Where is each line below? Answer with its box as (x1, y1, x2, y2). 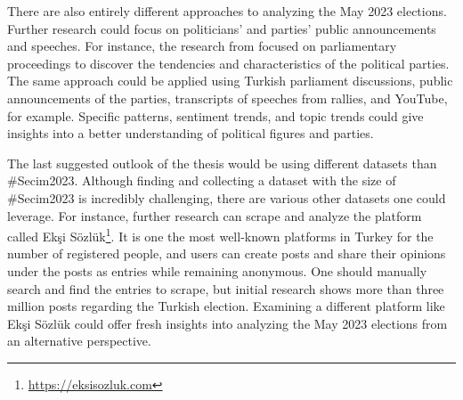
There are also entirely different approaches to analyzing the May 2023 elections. (7, 2, 447, 20)
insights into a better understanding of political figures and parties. (7, 124, 374, 143)
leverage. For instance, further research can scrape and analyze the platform (7, 206, 422, 224)
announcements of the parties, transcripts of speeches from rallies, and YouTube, (7, 88, 448, 107)
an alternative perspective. (7, 331, 151, 350)
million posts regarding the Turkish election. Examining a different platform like (7, 297, 445, 315)
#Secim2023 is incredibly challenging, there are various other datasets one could (7, 188, 446, 207)
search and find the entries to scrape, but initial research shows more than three (7, 279, 444, 298)
